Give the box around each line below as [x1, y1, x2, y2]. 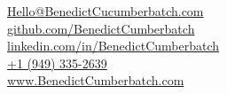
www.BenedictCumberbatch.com [7, 71, 184, 90]
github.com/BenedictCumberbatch [7, 19, 195, 37]
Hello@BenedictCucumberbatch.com [7, 2, 204, 20]
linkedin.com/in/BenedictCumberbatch [7, 36, 220, 55]
